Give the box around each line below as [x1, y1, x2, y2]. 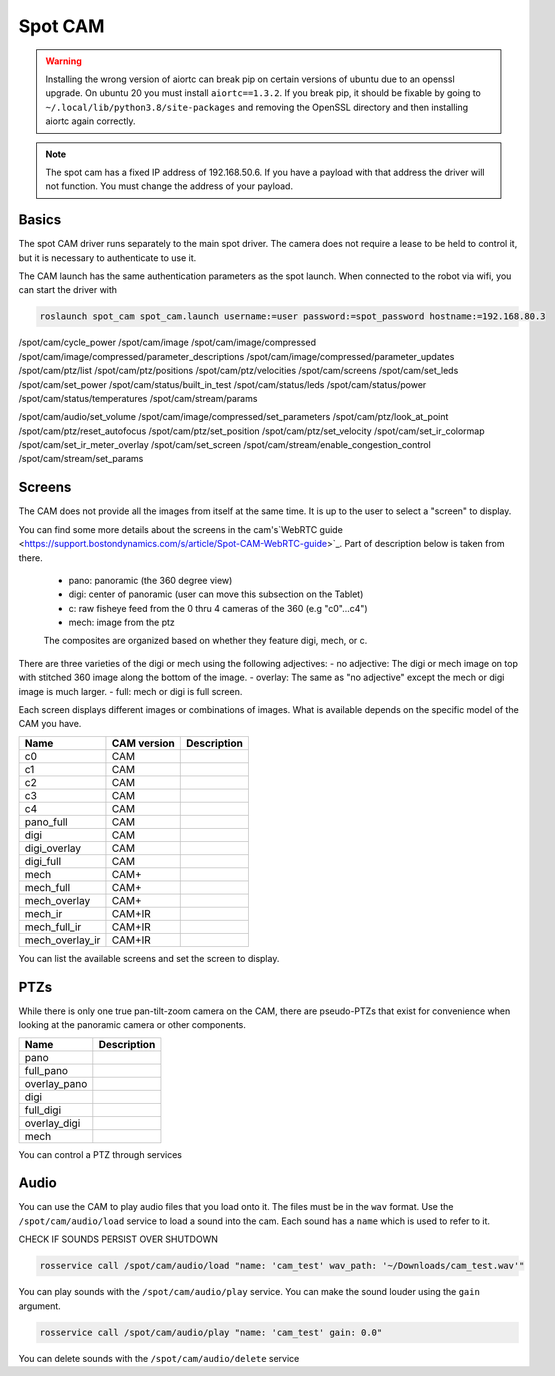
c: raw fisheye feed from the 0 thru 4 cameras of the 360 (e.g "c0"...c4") [68, 602, 369, 614]
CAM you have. [18, 718, 82, 730]
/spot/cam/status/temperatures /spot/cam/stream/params [18, 392, 258, 404]
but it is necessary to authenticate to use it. [18, 251, 197, 264]
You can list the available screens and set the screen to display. [18, 952, 280, 964]
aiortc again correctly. [45, 115, 136, 127]
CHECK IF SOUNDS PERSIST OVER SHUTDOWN [18, 1233, 219, 1245]
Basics [18, 211, 62, 229]
